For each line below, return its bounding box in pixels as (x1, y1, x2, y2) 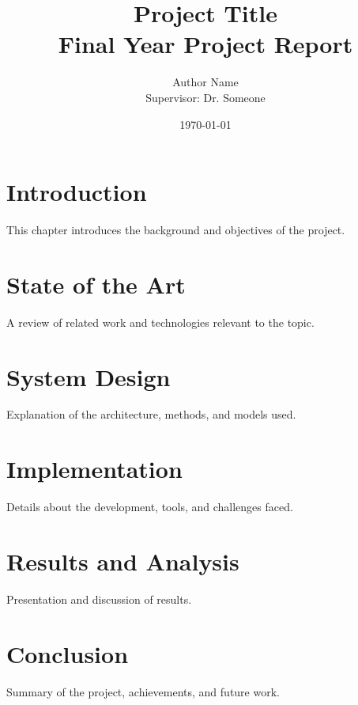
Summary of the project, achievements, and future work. (6, 683, 280, 699)
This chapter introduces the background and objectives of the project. (6, 222, 345, 238)
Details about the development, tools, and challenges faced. (6, 498, 293, 515)
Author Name (172, 74, 239, 90)
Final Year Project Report (58, 28, 353, 60)
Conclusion (6, 637, 129, 669)
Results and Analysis (6, 544, 239, 577)
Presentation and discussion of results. (6, 590, 192, 607)
